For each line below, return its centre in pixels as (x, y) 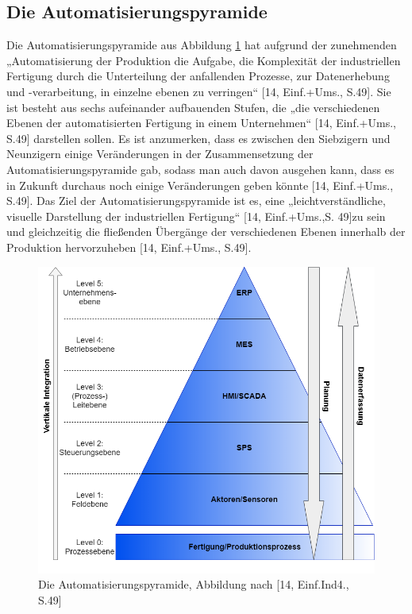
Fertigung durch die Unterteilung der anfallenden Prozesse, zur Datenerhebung (198, 76)
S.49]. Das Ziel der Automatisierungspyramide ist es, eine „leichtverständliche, (196, 201)
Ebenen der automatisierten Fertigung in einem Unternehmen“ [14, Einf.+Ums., (201, 123)
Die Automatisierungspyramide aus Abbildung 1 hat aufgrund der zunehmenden (202, 45)
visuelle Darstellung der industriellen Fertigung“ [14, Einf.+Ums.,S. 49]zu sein (196, 216)
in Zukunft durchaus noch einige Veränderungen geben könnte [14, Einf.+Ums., (200, 185)
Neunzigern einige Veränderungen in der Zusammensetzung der (160, 154)
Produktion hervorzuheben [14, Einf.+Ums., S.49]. (129, 247)
